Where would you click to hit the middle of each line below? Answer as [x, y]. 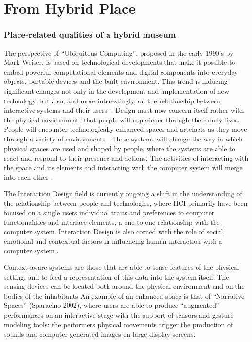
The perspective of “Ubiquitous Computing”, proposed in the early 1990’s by [119, 52]
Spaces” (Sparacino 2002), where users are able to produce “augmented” [112, 305]
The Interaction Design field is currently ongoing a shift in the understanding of [123, 193]
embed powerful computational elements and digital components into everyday [121, 71]
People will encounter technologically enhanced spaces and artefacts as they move [126, 129]
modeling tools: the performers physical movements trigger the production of [118, 324]
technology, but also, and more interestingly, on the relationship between [112, 100]
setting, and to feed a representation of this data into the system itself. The [117, 276]
